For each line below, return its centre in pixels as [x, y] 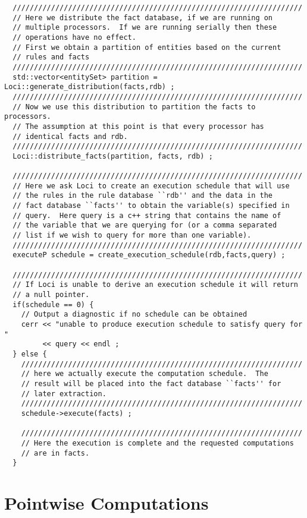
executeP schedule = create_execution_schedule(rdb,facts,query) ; [149, 255]
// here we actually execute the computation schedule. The [145, 374]
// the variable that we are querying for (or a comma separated [145, 225]
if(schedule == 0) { [53, 304]
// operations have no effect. [74, 37]
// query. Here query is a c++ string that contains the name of [147, 215]
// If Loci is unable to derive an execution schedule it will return [155, 285]
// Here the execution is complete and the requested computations [157, 443]
